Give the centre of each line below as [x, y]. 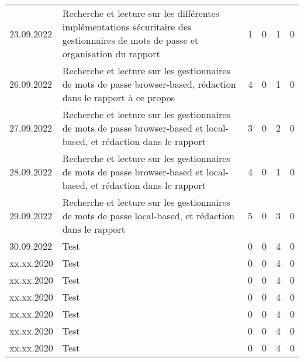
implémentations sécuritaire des [127, 27]
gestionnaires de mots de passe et [130, 40]
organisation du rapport [111, 54]
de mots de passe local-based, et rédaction [148, 216]
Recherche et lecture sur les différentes [141, 13]
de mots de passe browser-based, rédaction [149, 84]
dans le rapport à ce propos [119, 97]
